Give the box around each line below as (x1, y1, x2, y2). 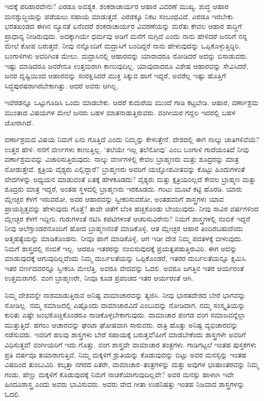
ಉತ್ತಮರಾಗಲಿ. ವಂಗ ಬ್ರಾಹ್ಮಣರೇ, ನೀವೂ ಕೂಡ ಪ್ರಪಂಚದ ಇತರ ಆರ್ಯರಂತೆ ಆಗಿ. (5, 273, 194, 283)
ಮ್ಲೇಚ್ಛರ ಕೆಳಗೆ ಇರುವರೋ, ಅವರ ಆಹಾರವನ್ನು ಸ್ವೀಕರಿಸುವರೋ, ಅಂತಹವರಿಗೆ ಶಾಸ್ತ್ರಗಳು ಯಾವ (5, 193, 224, 204)
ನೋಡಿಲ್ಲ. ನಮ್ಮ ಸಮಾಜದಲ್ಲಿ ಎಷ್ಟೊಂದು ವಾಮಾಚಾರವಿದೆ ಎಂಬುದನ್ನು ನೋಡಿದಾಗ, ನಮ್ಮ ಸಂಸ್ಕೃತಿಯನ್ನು (5, 299, 245, 310)
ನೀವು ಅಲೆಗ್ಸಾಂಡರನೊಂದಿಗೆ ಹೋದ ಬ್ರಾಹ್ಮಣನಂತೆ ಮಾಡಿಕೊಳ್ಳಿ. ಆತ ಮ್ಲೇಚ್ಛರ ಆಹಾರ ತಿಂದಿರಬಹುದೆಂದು (5, 223, 243, 234)
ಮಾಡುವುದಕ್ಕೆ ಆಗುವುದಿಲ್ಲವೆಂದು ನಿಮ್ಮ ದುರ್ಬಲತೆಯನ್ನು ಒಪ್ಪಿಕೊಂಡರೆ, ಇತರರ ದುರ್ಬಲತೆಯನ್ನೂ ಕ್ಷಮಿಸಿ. (5, 253, 248, 263)
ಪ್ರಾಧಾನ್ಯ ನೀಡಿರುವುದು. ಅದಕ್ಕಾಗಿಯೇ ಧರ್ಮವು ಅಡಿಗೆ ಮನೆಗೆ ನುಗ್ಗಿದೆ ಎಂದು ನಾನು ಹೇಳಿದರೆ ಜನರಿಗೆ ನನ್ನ (5, 30, 247, 41)
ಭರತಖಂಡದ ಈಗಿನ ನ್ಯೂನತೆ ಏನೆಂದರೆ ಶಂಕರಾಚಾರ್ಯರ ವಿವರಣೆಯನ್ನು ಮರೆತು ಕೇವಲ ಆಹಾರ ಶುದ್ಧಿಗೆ (5, 21, 242, 31)
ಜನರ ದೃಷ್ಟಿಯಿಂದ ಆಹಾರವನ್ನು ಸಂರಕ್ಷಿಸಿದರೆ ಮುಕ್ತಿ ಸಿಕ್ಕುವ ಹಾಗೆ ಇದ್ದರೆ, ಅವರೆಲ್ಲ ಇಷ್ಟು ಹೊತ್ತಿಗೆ (5, 70, 226, 81)
